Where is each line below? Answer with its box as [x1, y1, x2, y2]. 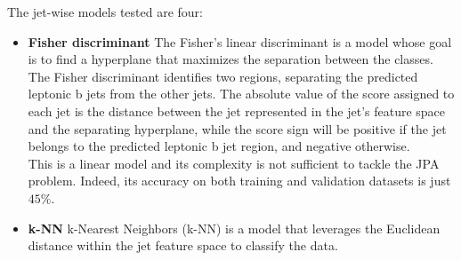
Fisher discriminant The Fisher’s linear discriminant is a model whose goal [28, 32, 452, 51]
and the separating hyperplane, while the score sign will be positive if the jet [28, 119, 447, 138]
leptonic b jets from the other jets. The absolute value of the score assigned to [28, 84, 455, 103]
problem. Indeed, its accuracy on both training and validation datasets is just [28, 171, 451, 190]
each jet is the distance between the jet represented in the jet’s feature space [28, 101, 446, 120]
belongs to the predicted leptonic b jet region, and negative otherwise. [28, 137, 410, 155]
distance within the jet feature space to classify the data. [28, 236, 338, 255]
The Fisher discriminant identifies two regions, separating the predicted [28, 67, 418, 85]
